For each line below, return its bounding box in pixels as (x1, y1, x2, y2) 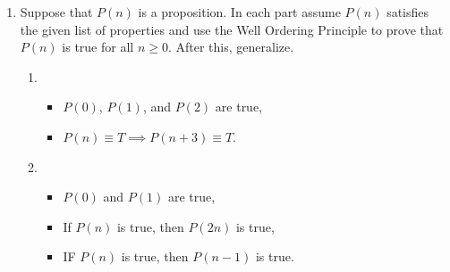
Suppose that (20, 3, 93, 21)
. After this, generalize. (167, 37, 294, 56)
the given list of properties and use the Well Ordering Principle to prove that (20, 20, 444, 38)
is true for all (62, 37, 134, 56)
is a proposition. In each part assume (138, 3, 341, 21)
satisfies (386, 3, 429, 21)
